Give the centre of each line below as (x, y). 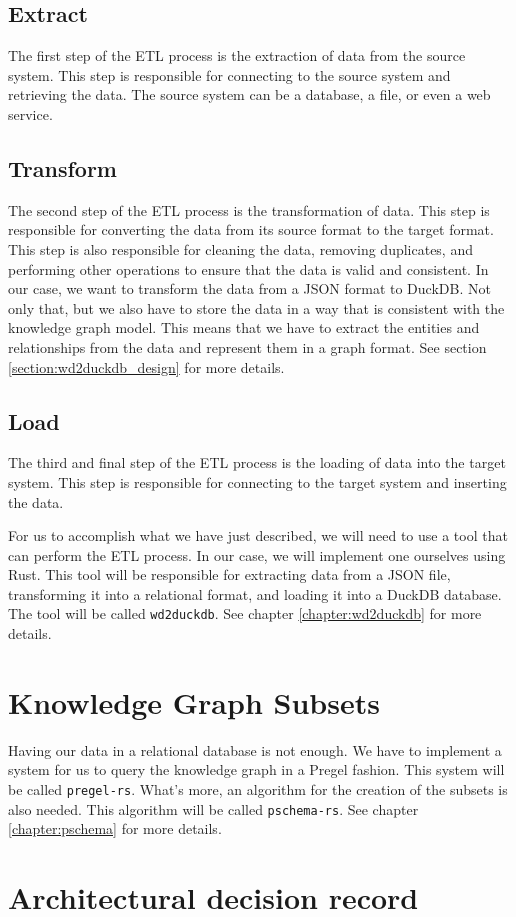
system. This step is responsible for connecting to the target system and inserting (257, 481)
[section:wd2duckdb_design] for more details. (146, 366)
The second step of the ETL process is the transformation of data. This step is (249, 209)
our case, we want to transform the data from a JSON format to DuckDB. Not (249, 288)
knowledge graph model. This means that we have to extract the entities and (244, 327)
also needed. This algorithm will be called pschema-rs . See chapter (213, 808)
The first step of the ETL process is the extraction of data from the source (237, 55)
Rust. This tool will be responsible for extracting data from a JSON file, (229, 574)
